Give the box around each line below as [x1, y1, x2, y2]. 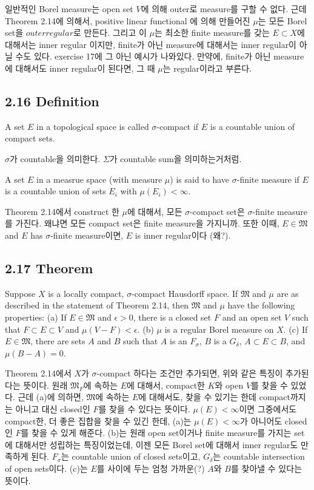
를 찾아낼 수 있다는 [230, 462, 302, 475]
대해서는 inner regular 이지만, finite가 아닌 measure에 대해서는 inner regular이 [5, 38, 296, 50]
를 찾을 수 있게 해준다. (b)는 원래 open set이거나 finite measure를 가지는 [21, 426, 292, 439]
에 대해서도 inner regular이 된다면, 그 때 [5, 61, 155, 74]
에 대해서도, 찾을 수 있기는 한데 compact [138, 390, 290, 403]
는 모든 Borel [258, 14, 307, 27]
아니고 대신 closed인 [15, 403, 90, 415]
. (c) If [283, 322, 308, 335]
